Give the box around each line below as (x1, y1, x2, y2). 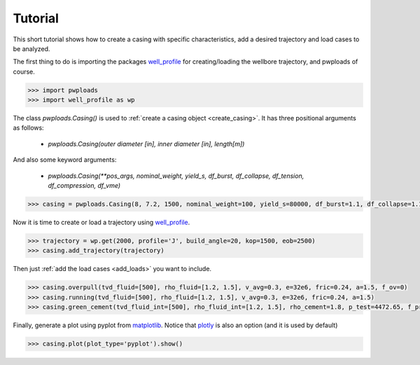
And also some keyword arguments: (13, 156, 117, 164)
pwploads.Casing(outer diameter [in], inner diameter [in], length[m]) (48, 139, 245, 148)
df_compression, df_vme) (48, 181, 121, 190)
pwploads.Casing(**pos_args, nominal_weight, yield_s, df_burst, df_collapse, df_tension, (48, 172, 304, 180)
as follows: (13, 123, 45, 132)
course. (13, 67, 35, 76)
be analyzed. (13, 44, 50, 53)
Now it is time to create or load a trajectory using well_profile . (13, 218, 190, 226)
